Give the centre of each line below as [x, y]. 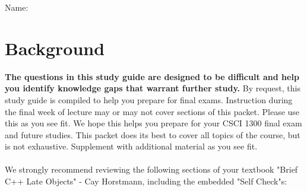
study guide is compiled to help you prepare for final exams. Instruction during [149, 99]
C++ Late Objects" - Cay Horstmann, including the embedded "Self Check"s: [146, 181]
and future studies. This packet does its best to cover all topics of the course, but [153, 134]
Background [55, 48]
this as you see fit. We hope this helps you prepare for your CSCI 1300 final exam [153, 123]
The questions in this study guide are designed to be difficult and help [152, 76]
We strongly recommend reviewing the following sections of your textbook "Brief [151, 169]
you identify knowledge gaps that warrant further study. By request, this [153, 88]
